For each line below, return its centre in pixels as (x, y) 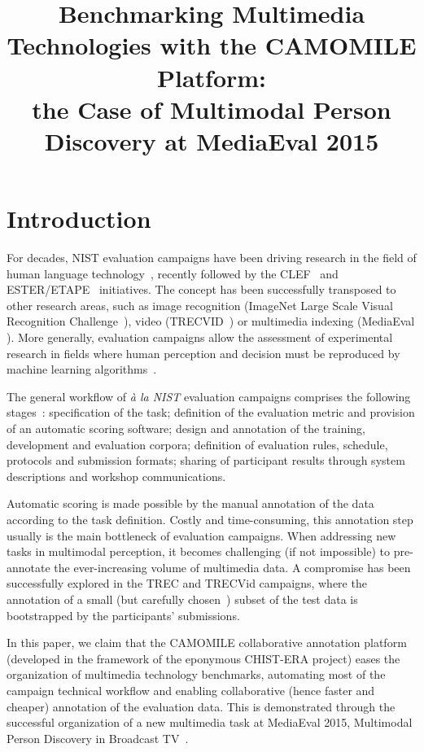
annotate (28, 567)
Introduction (79, 219)
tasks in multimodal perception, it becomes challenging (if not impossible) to (198, 551)
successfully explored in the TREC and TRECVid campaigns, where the (187, 583)
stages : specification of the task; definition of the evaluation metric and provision (211, 412)
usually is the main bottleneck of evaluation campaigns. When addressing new (201, 535)
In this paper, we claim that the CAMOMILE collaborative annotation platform (207, 643)
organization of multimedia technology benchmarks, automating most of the (196, 674)
